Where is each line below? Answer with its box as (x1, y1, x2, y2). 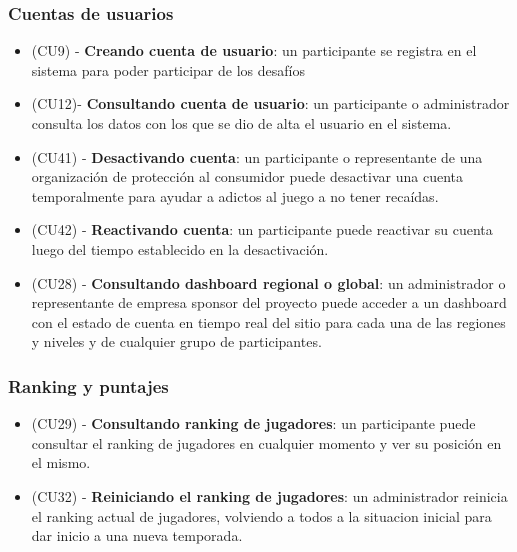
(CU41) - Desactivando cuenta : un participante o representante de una (31, 146, 483, 167)
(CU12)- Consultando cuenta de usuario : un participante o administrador (31, 93, 510, 114)
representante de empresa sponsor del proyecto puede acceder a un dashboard (31, 292, 507, 313)
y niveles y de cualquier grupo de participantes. (31, 331, 322, 352)
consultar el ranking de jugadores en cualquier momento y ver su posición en (31, 432, 502, 453)
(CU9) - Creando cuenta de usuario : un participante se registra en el (31, 40, 477, 61)
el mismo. (31, 452, 91, 473)
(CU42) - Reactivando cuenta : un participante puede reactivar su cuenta (31, 219, 493, 240)
